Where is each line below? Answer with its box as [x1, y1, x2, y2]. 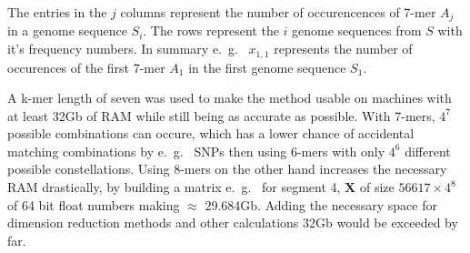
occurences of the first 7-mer [7, 57, 165, 76]
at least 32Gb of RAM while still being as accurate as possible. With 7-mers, [7, 106, 435, 125]
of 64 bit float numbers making [7, 195, 180, 214]
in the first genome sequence [188, 57, 346, 76]
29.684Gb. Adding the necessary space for [205, 195, 437, 214]
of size [359, 177, 395, 197]
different [405, 141, 451, 160]
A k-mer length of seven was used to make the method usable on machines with [7, 88, 452, 107]
